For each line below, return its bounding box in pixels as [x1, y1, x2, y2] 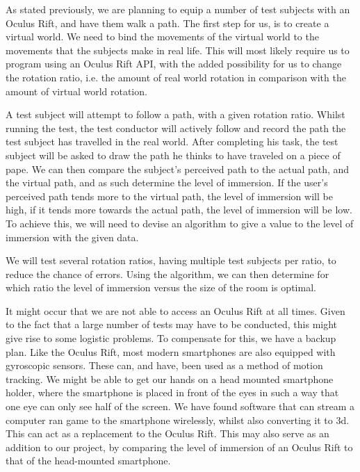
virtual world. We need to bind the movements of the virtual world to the [6, 29, 319, 44]
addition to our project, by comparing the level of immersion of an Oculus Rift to [6, 439, 353, 454]
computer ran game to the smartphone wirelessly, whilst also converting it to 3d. [6, 412, 350, 427]
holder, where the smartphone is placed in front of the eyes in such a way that [6, 385, 339, 400]
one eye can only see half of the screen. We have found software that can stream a [6, 399, 355, 414]
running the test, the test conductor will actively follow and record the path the [6, 120, 346, 135]
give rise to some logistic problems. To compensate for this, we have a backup [6, 331, 336, 345]
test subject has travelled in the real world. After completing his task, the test [6, 134, 338, 149]
